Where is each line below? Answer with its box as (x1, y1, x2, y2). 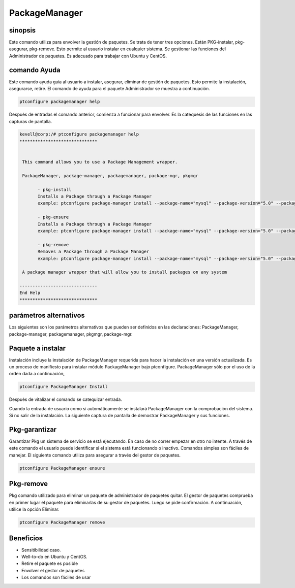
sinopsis (9, 26, 36, 34)
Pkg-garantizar (9, 425, 57, 433)
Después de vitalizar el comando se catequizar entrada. (9, 396, 122, 402)
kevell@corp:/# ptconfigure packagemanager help (19, 131, 139, 137)
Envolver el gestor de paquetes (21, 567, 85, 573)
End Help (19, 290, 41, 295)
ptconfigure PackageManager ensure (19, 465, 105, 471)
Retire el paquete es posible (21, 560, 78, 566)
